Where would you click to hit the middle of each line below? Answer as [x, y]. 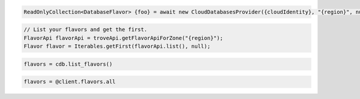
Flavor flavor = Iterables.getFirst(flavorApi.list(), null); [117, 46]
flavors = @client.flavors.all [70, 82]
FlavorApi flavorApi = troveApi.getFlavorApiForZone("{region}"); [123, 38]
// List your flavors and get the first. [85, 30]
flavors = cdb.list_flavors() [68, 64]
